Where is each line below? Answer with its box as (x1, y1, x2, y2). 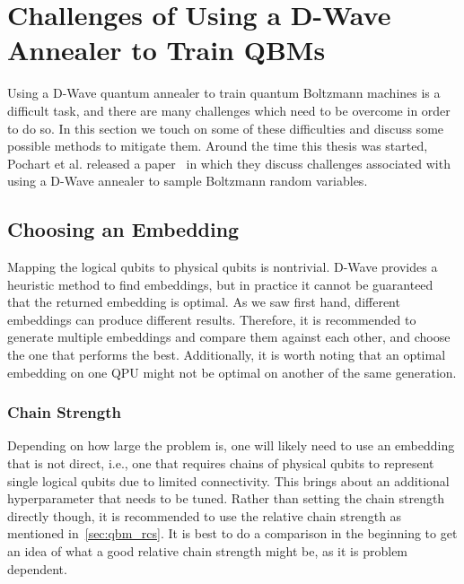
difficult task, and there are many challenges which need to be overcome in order (7, 100, 451, 119)
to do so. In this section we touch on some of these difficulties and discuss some (7, 118, 444, 137)
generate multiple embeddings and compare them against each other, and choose (7, 327, 451, 346)
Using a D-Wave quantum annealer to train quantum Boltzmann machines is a (7, 83, 441, 102)
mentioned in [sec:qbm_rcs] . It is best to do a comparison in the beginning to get (7, 524, 458, 543)
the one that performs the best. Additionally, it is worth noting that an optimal (7, 345, 446, 364)
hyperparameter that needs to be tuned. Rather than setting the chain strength (7, 489, 445, 508)
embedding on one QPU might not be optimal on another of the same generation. (7, 362, 457, 381)
